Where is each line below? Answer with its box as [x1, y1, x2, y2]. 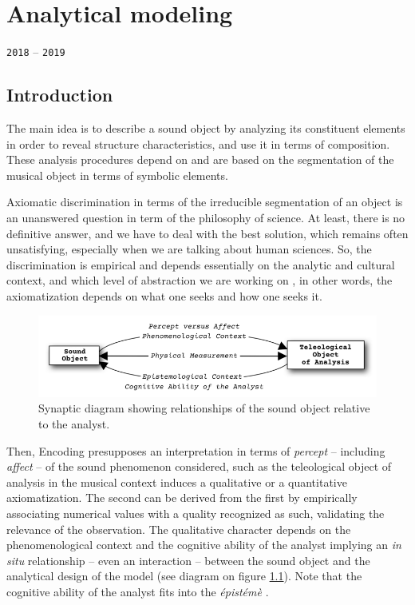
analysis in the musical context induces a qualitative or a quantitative [6, 473, 347, 490]
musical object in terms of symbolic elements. [6, 166, 228, 183]
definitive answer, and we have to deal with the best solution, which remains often [6, 225, 409, 241]
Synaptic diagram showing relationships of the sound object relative [38, 400, 370, 416]
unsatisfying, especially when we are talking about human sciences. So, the [6, 241, 372, 257]
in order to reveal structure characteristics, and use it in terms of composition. [6, 135, 390, 152]
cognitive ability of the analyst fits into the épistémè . [6, 583, 269, 599]
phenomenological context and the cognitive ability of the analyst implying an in [6, 536, 401, 553]
